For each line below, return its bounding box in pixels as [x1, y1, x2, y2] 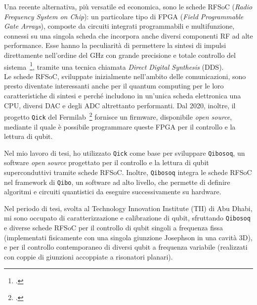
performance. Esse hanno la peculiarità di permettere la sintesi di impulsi [4, 40, 226, 50]
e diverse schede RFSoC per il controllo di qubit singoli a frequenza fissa [4, 222, 223, 233]
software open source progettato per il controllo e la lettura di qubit [4, 157, 209, 168]
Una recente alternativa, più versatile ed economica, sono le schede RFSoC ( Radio [4, 1, 253, 11]
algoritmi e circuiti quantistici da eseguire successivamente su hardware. [4, 186, 221, 197]
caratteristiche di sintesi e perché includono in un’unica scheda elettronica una [4, 90, 241, 100]
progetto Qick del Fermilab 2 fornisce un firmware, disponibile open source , [4, 110, 232, 122]
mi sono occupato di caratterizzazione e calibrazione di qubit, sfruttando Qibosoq [4, 213, 251, 223]
